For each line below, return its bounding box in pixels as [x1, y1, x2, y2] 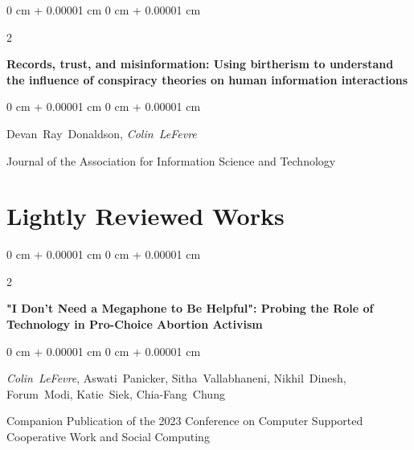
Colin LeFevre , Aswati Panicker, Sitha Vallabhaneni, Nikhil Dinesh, [6, 370, 346, 387]
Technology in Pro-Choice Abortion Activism [6, 316, 263, 333]
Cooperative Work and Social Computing [6, 428, 210, 445]
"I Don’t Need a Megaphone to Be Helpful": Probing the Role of [6, 300, 374, 317]
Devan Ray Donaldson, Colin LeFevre [6, 125, 197, 141]
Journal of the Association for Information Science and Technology [6, 152, 336, 169]
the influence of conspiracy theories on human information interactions [6, 71, 408, 88]
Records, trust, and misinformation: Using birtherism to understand [6, 55, 394, 72]
